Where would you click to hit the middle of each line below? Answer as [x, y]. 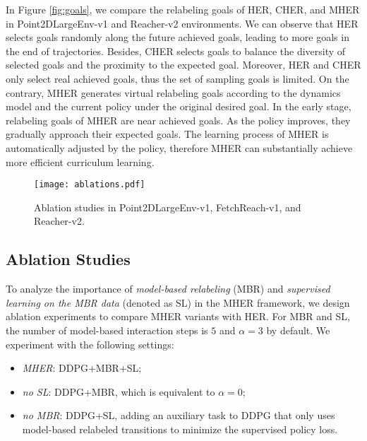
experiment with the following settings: [90, 344]
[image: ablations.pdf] [90, 185]
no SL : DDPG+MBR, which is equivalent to [119, 391]
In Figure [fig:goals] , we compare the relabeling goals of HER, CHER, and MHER [183, 9]
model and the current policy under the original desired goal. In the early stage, [179, 106]
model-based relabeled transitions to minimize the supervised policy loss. [180, 429]
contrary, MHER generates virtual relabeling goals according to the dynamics [173, 92]
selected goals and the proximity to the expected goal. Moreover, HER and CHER [183, 65]
